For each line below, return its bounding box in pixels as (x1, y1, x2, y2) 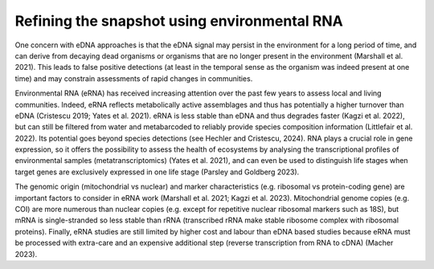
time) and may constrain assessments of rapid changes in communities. (14, 73, 253, 84)
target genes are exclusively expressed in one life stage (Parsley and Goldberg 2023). (14, 167, 300, 177)
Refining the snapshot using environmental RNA (14, 12, 343, 30)
